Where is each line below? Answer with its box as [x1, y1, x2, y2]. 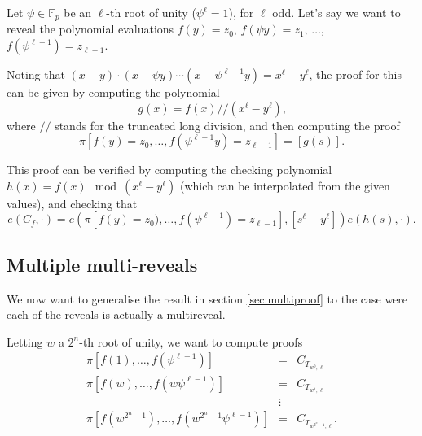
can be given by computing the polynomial [7, 84, 220, 101]
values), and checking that [7, 194, 138, 211]
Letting [7, 333, 43, 350]
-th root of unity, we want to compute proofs [79, 333, 303, 350]
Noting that [7, 66, 65, 83]
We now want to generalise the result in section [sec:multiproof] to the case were [7, 290, 408, 307]
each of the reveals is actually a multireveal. [7, 306, 226, 323]
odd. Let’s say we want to [272, 4, 401, 20]
